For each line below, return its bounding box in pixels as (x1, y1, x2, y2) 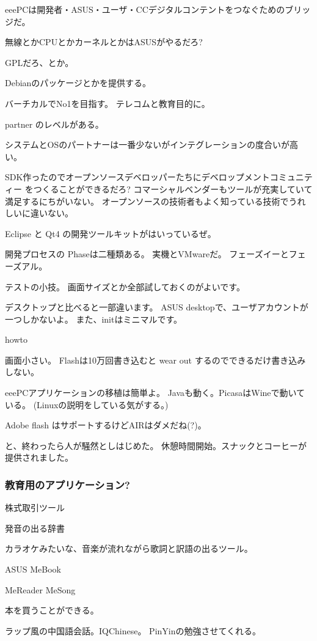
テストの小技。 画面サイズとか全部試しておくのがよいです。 (5, 280, 245, 293)
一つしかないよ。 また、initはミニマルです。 (5, 312, 182, 325)
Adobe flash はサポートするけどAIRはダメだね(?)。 (5, 419, 206, 431)
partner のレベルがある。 (5, 117, 104, 130)
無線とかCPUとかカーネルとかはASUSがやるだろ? (5, 35, 203, 48)
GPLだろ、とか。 (5, 56, 74, 68)
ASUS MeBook (5, 563, 61, 576)
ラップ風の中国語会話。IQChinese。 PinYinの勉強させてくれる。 (5, 624, 261, 637)
